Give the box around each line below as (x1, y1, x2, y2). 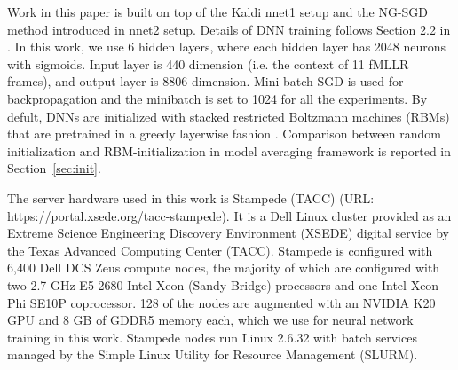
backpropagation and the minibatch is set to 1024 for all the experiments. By (7, 89, 428, 107)
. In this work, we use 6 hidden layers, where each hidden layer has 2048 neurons (7, 37, 446, 56)
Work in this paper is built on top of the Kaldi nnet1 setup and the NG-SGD (7, 3, 429, 20)
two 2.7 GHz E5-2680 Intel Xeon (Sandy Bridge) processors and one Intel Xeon (7, 275, 439, 294)
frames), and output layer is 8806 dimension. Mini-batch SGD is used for (7, 72, 404, 91)
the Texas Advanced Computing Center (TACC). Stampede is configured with (7, 240, 433, 259)
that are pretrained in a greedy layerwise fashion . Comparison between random (7, 124, 441, 143)
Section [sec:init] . (7, 159, 101, 177)
